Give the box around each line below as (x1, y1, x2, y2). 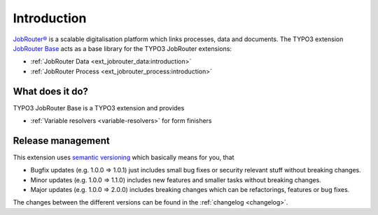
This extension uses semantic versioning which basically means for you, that (13, 153, 234, 161)
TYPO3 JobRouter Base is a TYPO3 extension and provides (13, 103, 185, 112)
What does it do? (13, 85, 89, 97)
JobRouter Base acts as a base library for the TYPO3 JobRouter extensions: (13, 44, 232, 52)
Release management (13, 135, 110, 147)
